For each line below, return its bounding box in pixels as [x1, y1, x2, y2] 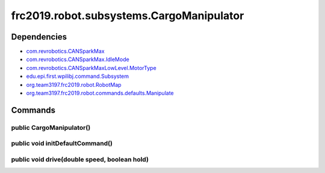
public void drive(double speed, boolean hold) [11, 155, 149, 163]
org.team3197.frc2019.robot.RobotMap [26, 81, 122, 88]
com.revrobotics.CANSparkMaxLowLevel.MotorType [26, 64, 156, 71]
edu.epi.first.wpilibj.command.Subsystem [26, 72, 129, 80]
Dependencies [11, 32, 67, 42]
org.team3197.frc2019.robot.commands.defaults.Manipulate [26, 90, 174, 97]
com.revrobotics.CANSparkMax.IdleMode [26, 56, 129, 63]
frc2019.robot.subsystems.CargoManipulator [11, 9, 244, 22]
